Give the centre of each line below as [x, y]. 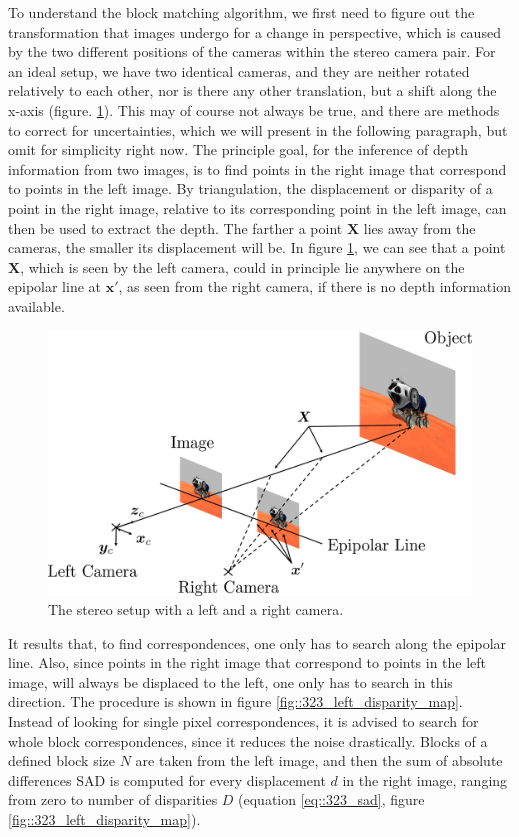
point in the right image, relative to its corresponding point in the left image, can [257, 207]
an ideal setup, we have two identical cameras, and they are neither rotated [239, 70]
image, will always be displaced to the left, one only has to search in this [230, 681]
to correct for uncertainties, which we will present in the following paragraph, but [258, 129]
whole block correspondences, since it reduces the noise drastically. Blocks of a [248, 740]
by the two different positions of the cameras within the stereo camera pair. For [252, 51]
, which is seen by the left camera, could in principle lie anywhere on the [242, 266]
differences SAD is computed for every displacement [167, 779]
